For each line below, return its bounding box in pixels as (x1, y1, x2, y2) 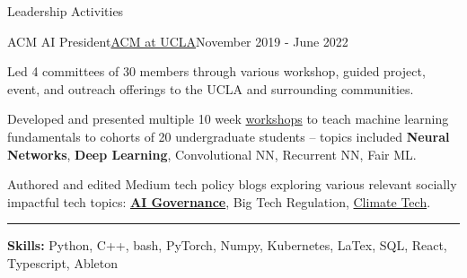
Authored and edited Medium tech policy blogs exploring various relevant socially (7, 175, 457, 194)
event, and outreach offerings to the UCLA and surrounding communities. (7, 79, 414, 98)
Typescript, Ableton (7, 253, 119, 272)
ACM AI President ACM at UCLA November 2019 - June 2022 (7, 31, 348, 50)
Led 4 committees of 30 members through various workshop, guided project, (7, 62, 426, 81)
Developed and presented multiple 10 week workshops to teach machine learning (7, 109, 449, 128)
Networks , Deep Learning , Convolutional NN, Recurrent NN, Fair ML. (7, 144, 417, 163)
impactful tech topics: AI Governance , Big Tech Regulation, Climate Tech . (7, 192, 431, 211)
